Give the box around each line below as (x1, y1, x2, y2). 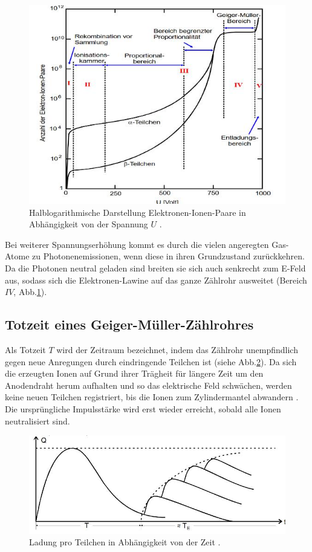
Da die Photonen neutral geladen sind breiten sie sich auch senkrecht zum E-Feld (5, 262, 306, 274)
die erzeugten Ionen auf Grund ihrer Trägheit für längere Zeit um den (5, 367, 264, 380)
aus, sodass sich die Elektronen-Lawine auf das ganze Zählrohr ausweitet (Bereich (5, 273, 307, 286)
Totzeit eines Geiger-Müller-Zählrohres (5, 315, 254, 334)
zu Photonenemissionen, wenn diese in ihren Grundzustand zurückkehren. (32, 250, 305, 262)
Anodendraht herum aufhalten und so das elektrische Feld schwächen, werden (5, 378, 292, 391)
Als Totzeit (5, 343, 46, 356)
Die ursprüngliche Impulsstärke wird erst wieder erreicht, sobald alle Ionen (5, 403, 281, 415)
